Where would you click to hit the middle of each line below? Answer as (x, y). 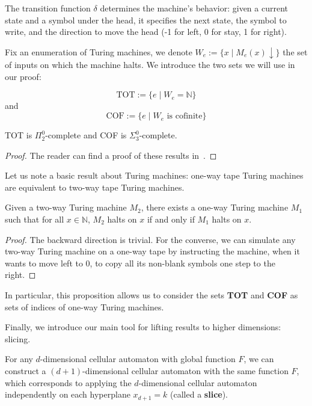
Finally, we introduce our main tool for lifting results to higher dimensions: (143, 327)
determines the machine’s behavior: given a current (194, 8)
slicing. (18, 338)
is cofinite (185, 116)
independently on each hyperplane (68, 394)
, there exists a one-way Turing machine (215, 207)
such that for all (35, 219)
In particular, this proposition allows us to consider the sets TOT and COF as (151, 295)
